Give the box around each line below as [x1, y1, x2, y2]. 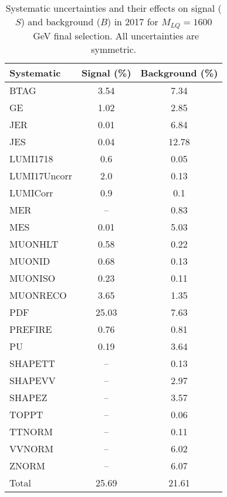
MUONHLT [9, 236, 59, 251]
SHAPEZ [9, 390, 48, 404]
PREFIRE [9, 322, 52, 336]
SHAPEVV [9, 373, 56, 387]
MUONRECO [9, 288, 67, 302]
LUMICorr [9, 185, 53, 199]
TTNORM [9, 424, 53, 438]
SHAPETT [9, 356, 55, 370]
